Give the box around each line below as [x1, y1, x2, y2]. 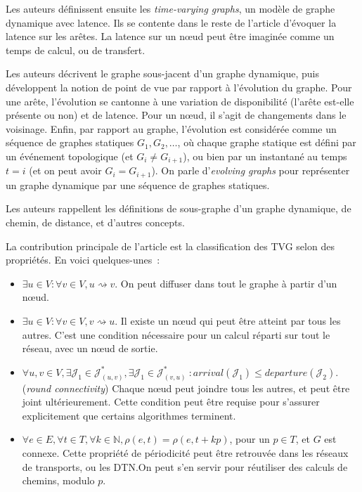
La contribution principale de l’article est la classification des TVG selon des [6, 238, 335, 253]
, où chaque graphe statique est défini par [177, 135, 356, 150]
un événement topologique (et [6, 148, 134, 163]
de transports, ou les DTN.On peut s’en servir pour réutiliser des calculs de [22, 459, 348, 474]
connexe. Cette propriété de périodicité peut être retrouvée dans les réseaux [22, 446, 349, 460]
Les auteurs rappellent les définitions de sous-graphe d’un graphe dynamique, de [6, 201, 351, 216]
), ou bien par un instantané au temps [183, 148, 347, 163]
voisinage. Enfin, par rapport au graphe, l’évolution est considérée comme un [6, 121, 337, 136]
